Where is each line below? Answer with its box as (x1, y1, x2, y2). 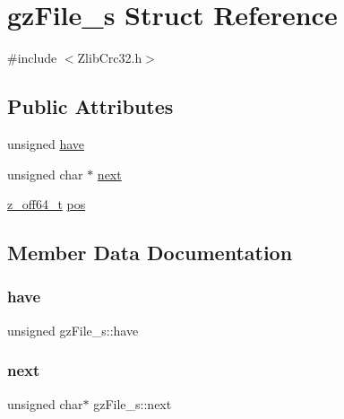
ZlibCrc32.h (77, 48, 142, 67)
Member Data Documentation (7, 239, 293, 266)
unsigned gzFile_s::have (7, 320, 139, 339)
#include (7, 48, 57, 67)
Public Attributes (7, 92, 174, 120)
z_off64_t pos (7, 195, 86, 214)
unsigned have (7, 134, 85, 153)
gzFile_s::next (93, 394, 172, 413)
